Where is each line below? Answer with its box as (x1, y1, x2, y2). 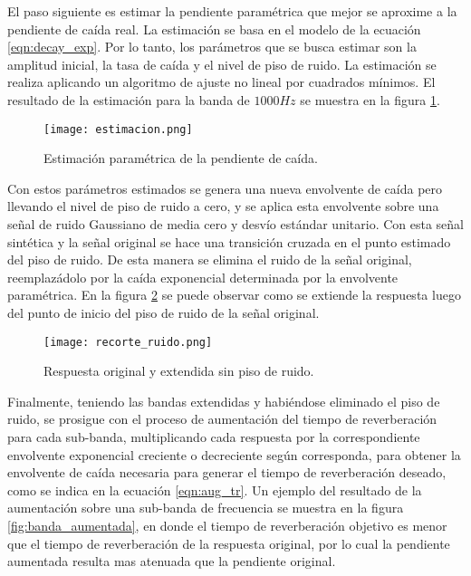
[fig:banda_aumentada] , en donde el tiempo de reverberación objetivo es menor (7, 515, 447, 534)
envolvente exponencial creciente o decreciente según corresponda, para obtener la (7, 445, 461, 464)
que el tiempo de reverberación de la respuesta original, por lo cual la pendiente (7, 533, 450, 552)
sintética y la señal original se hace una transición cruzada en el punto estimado (7, 232, 451, 251)
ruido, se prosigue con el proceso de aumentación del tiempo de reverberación (7, 409, 437, 428)
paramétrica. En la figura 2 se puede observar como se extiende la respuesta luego (7, 285, 461, 304)
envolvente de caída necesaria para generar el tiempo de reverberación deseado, (7, 463, 447, 482)
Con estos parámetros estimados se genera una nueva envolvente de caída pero (7, 178, 443, 197)
